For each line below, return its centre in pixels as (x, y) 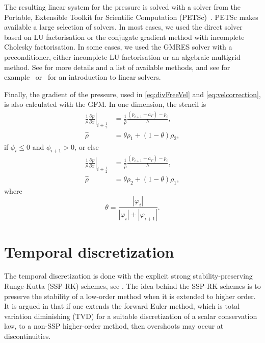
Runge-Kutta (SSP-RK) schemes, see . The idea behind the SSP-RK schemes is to (132, 286)
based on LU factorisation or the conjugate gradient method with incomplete (124, 37)
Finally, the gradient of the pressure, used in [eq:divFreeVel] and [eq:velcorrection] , (132, 94)
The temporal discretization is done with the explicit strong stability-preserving (128, 276)
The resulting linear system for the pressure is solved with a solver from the (123, 7)
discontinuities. (28, 336)
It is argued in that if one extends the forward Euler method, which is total (122, 306)
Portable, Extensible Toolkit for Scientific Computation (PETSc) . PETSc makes (131, 17)
